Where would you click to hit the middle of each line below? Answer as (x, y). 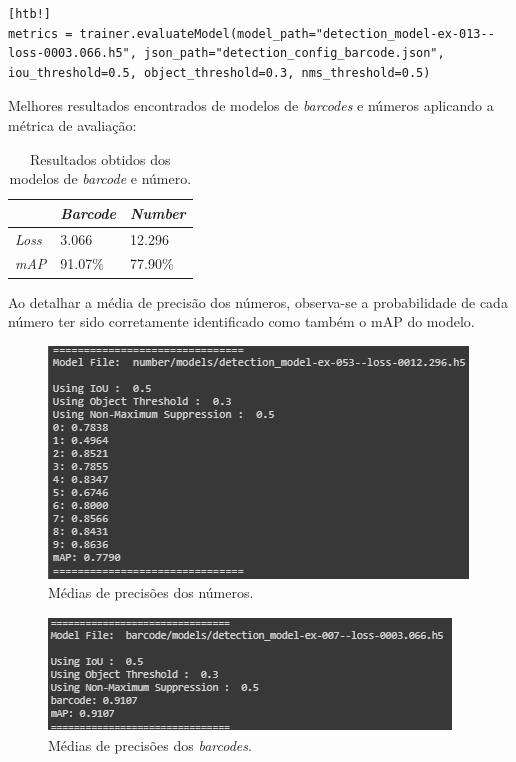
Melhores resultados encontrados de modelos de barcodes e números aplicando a (251, 105)
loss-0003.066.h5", (72, 53)
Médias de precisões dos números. (151, 592)
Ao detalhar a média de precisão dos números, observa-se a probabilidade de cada (258, 301)
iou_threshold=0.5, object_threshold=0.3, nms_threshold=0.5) (219, 72)
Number (158, 212)
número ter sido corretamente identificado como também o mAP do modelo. (241, 321)
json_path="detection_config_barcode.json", (294, 53)
